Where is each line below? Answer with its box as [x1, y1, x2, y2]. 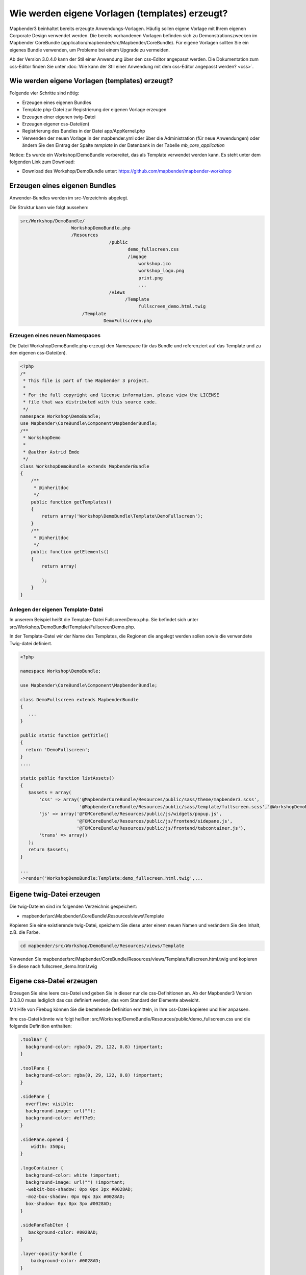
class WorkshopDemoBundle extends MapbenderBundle [20, 463, 150, 469]
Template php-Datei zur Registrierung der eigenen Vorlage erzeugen [22, 107, 167, 113]
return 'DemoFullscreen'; [25, 747, 90, 752]
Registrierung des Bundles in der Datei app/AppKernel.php [22, 128, 145, 134]
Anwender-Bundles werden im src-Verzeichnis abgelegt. [9, 195, 129, 201]
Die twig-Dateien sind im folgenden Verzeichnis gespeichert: [9, 903, 137, 910]
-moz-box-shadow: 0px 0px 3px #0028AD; [25, 1193, 125, 1200]
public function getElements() [31, 549, 109, 555]
